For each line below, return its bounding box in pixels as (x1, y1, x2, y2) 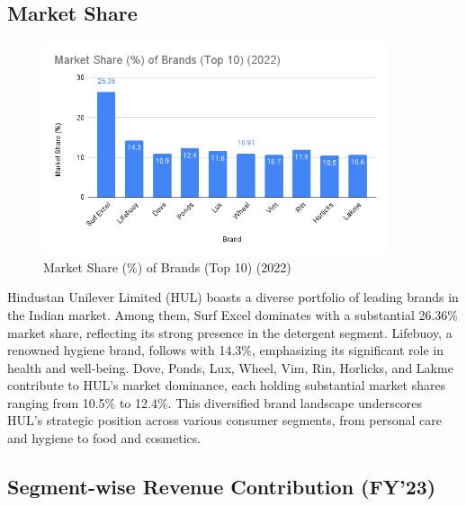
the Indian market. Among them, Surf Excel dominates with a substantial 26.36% (7, 305, 459, 324)
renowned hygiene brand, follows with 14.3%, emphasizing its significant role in (7, 341, 444, 360)
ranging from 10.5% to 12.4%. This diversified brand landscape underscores (7, 393, 423, 412)
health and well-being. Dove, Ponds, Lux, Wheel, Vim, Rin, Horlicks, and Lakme (7, 358, 453, 377)
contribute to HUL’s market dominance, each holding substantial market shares (7, 376, 446, 395)
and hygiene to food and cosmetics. (7, 429, 202, 448)
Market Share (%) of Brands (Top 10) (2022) (43, 257, 291, 276)
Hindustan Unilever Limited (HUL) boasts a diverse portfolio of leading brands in (7, 288, 459, 306)
